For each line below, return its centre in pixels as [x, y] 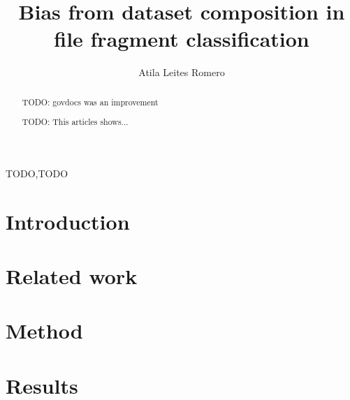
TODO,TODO [37, 173]
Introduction [68, 221]
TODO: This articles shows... [75, 122]
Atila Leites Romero [182, 72]
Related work [72, 276]
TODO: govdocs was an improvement [90, 102]
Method [44, 331]
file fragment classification [182, 39]
